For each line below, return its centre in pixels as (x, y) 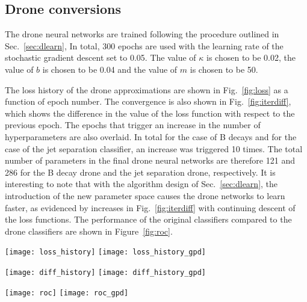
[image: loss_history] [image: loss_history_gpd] (105, 252)
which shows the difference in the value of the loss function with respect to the (150, 113)
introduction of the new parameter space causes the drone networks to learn (145, 195)
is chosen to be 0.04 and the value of (110, 69)
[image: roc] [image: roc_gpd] (67, 293)
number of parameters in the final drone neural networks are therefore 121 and (150, 160)
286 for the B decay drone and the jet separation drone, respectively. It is (140, 172)
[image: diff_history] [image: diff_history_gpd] (105, 272)
